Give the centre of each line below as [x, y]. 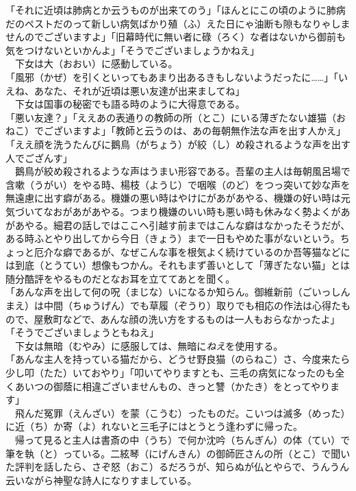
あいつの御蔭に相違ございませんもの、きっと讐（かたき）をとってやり [172, 386]
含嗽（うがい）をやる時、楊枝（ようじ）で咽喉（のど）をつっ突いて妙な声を [178, 184]
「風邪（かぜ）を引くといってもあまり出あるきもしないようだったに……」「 [172, 76]
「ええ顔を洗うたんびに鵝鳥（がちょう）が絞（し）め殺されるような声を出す [178, 144]
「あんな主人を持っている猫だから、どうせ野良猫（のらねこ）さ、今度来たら [178, 359]
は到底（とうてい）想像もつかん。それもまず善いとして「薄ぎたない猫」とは [178, 265]
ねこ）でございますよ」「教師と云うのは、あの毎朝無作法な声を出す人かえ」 [176, 131]
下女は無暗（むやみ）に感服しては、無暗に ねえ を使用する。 [149, 345]
